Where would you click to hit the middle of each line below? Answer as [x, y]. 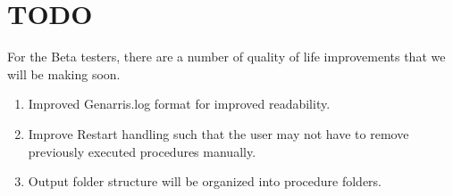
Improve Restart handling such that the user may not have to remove [218, 133]
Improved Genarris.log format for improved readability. [179, 104]
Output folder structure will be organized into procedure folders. [205, 181]
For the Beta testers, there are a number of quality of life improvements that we [226, 57]
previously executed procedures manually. [142, 151]
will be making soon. [64, 73]
